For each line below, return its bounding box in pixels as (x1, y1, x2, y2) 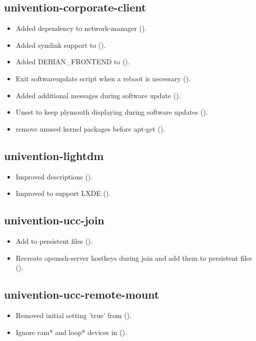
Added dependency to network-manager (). (15, 23, 147, 33)
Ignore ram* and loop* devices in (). (15, 327, 127, 337)
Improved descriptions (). (15, 171, 93, 181)
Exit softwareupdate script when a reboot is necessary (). (15, 73, 191, 83)
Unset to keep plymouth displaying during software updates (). (15, 107, 208, 117)
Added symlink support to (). (15, 39, 106, 50)
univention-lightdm (4, 148, 104, 163)
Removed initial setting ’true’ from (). (15, 310, 131, 320)
